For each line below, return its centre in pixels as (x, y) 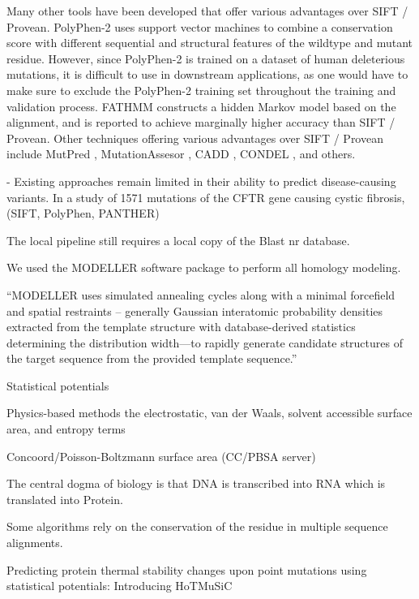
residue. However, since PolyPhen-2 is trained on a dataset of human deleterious (206, 58)
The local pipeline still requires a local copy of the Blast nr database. (178, 240)
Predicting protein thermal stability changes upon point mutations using (187, 569)
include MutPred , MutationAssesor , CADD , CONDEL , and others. (181, 154)
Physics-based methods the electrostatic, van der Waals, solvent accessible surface (209, 413)
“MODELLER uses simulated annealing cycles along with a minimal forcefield (201, 294)
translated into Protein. (65, 499)
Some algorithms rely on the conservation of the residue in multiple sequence (197, 526)
